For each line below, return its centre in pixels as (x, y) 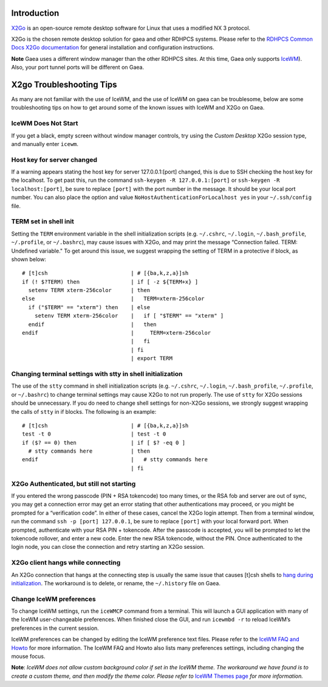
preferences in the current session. (55, 628)
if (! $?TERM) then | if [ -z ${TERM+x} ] (110, 282)
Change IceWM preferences (54, 599)
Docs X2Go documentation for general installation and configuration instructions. (113, 47)
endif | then (93, 324)
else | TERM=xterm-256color (113, 299)
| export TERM (152, 358)
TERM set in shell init (43, 221)
